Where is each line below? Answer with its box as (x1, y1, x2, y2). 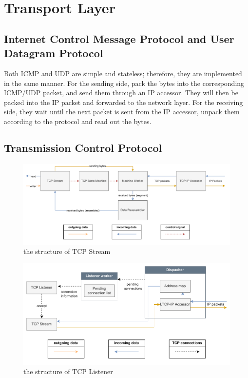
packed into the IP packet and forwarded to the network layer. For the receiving (4, 97, 243, 107)
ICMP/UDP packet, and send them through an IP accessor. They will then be (4, 87, 238, 98)
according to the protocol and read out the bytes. (4, 116, 152, 126)
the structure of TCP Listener (23, 366, 113, 377)
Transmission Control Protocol (4, 140, 162, 155)
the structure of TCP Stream (23, 246, 111, 256)
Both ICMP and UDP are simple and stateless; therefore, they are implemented (4, 68, 242, 78)
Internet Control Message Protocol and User (4, 31, 234, 46)
